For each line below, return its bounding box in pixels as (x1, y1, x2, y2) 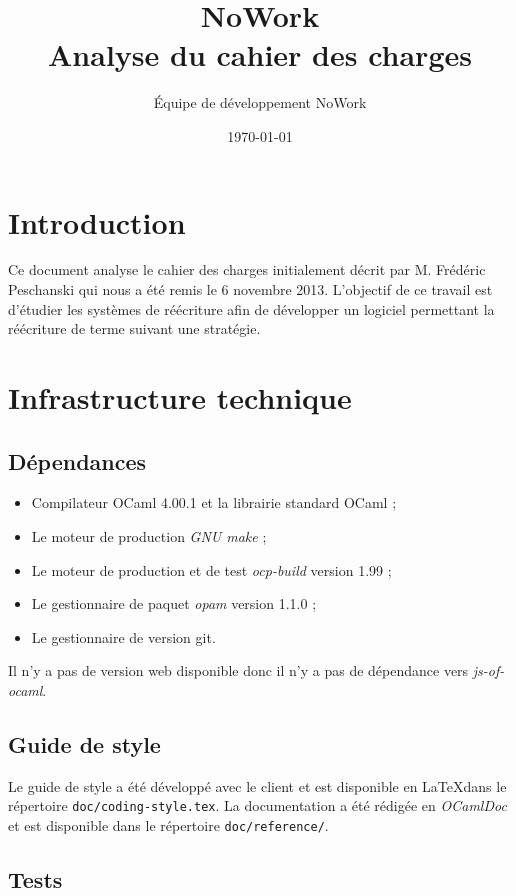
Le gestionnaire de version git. (31, 626, 216, 647)
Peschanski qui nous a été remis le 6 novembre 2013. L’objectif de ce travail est (8, 279, 493, 300)
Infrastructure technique (8, 377, 352, 417)
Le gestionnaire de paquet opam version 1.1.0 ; (31, 593, 317, 614)
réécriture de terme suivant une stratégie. (8, 318, 261, 339)
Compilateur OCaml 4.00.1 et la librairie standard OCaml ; (31, 492, 397, 513)
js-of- (472, 660, 505, 681)
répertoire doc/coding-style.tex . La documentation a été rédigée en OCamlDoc (8, 795, 507, 816)
